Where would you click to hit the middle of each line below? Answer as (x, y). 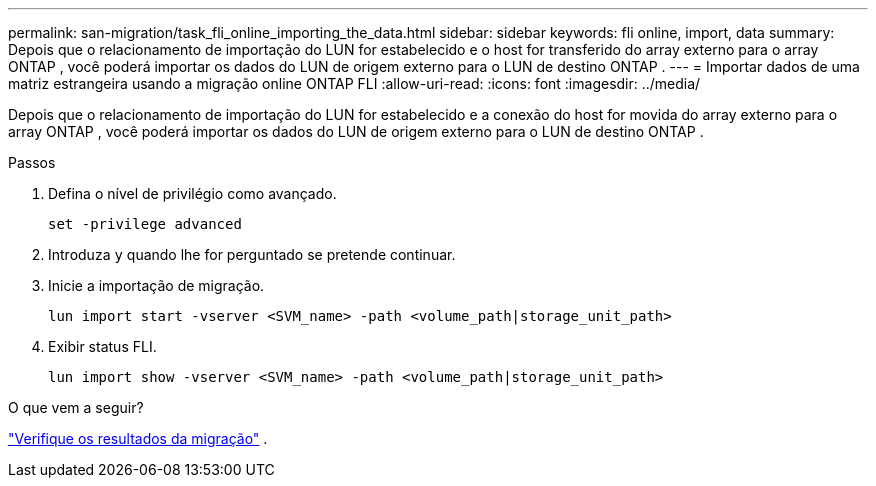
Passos (32, 162)
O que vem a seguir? (76, 407)
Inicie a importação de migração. (156, 285)
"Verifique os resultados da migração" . (138, 438)
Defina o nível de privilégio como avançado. (192, 193)
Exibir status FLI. (102, 346)
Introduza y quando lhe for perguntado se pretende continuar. (252, 254)
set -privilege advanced (145, 224)
